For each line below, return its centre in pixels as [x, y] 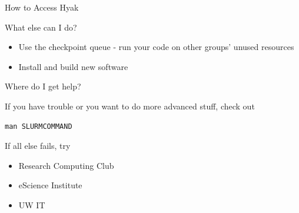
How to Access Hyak [42, 7]
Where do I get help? [43, 86]
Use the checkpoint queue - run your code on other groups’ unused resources [156, 47]
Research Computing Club [66, 165]
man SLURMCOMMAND [39, 126]
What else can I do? [41, 27]
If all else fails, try [38, 146]
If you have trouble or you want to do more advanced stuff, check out [130, 106]
